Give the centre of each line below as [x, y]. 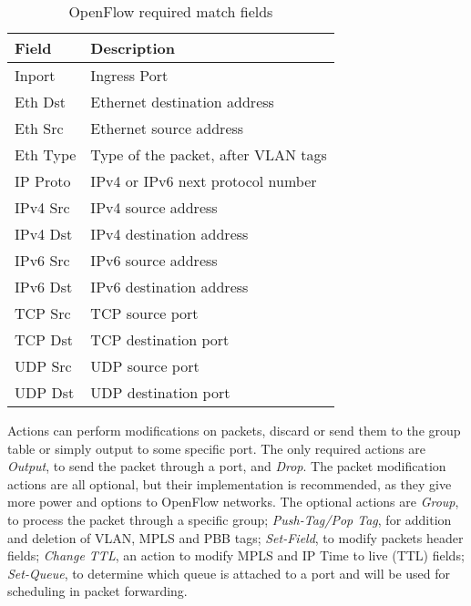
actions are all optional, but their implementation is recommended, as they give [230, 483]
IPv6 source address [154, 260]
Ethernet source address [167, 128]
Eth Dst [41, 102]
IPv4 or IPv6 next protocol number [204, 181]
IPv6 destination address [169, 287]
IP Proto [43, 181]
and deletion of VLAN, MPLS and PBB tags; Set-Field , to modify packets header [235, 537]
